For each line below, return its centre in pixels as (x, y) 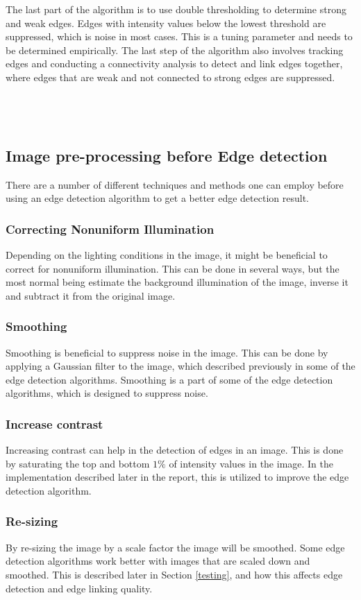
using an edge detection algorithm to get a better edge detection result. (157, 198)
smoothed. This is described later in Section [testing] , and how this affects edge (174, 574)
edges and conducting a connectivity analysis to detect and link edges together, (174, 63)
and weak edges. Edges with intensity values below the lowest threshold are (166, 23)
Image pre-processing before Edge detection (167, 155)
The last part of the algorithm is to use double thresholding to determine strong (176, 9)
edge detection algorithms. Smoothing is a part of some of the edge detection (169, 379)
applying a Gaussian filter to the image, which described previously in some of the (180, 366)
